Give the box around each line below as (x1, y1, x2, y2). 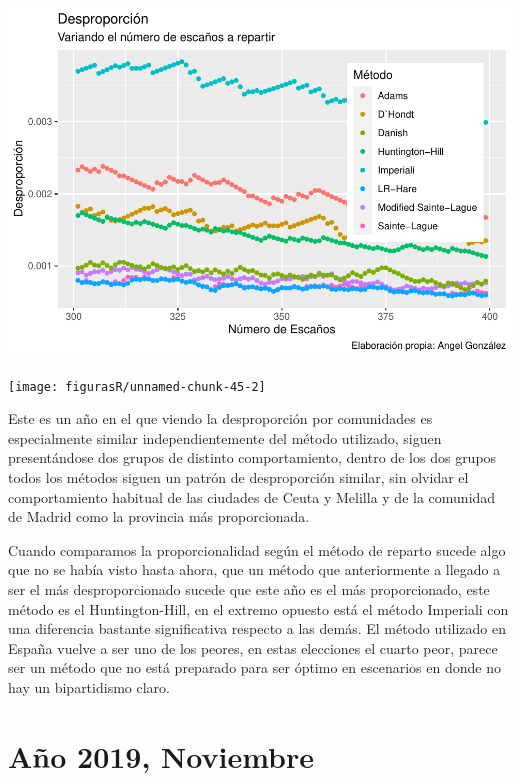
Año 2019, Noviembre (8, 735, 315, 776)
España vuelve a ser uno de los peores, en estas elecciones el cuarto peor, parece (8, 637, 498, 658)
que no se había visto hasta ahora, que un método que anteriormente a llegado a (8, 559, 501, 580)
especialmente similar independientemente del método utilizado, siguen (8, 427, 442, 448)
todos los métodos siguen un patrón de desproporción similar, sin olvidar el (8, 466, 469, 487)
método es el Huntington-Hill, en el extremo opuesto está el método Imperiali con (8, 598, 509, 619)
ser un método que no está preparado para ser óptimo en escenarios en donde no (8, 657, 501, 678)
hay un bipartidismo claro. (8, 676, 170, 697)
